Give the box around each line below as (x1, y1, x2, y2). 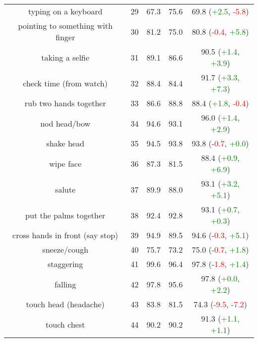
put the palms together (25, 209, 106, 221)
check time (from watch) (23, 77, 108, 89)
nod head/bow (40, 117, 91, 129)
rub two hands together (24, 97, 106, 109)
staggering (47, 258, 83, 270)
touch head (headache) (26, 298, 105, 310)
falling (55, 278, 76, 290)
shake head (46, 137, 84, 149)
